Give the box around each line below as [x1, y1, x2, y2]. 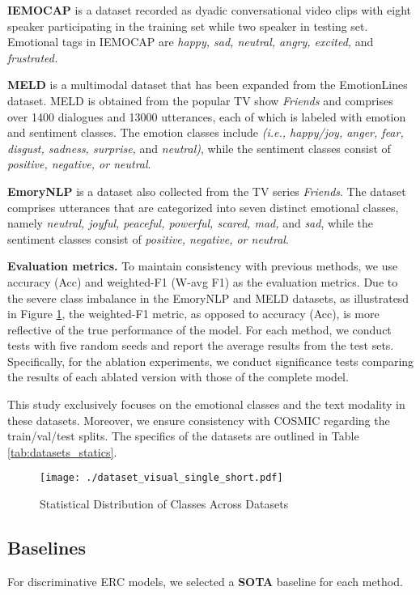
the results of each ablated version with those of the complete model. [7, 368, 349, 385]
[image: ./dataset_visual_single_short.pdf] [40, 472, 283, 484]
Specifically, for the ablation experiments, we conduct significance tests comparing [7, 352, 414, 369]
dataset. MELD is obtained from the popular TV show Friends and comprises [7, 91, 393, 108]
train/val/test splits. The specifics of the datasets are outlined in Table [7, 427, 359, 444]
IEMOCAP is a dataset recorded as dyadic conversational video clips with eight [7, 2, 411, 18]
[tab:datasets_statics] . [7, 443, 117, 460]
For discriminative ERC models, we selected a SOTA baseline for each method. [7, 572, 403, 589]
